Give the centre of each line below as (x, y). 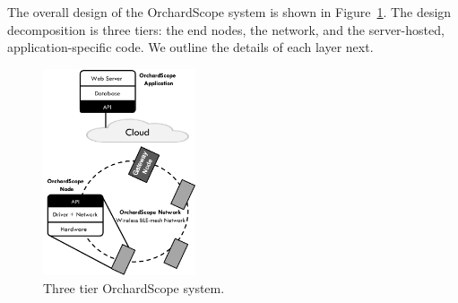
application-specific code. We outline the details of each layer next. (190, 47)
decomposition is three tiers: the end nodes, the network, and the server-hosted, (226, 29)
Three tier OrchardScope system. (134, 287)
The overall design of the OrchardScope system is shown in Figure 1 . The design (229, 12)
